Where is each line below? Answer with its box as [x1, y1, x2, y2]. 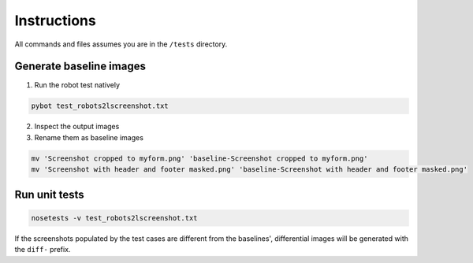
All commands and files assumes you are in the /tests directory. [14, 39, 228, 49]
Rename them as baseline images [34, 132, 143, 142]
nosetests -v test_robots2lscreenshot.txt [31, 213, 198, 222]
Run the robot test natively [34, 80, 121, 90]
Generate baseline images [14, 60, 146, 73]
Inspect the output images [34, 122, 120, 131]
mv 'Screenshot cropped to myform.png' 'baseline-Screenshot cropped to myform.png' [31, 154, 368, 163]
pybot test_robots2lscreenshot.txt [31, 102, 169, 110]
